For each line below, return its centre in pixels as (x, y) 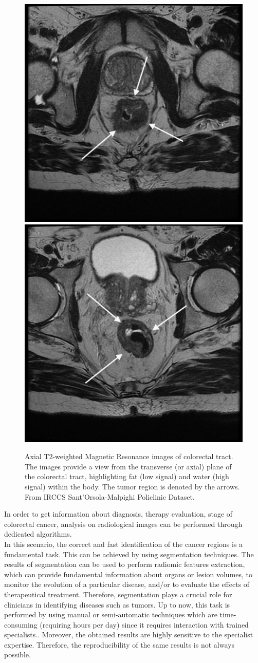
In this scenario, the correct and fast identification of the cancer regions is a (124, 544)
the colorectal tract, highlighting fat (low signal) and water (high (127, 476)
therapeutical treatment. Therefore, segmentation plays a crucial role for (118, 594)
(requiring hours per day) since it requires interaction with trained (144, 624)
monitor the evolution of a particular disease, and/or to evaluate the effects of (127, 584)
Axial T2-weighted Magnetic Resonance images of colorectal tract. (129, 456)
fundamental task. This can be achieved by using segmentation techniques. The (129, 554)
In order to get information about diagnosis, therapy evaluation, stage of (118, 514)
